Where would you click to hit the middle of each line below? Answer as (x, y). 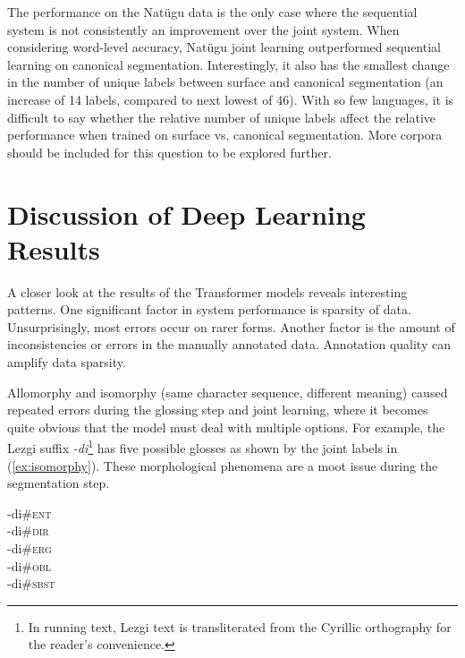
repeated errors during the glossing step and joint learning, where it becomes (218, 410)
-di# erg (30, 548)
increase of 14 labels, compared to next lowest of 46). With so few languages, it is (231, 99)
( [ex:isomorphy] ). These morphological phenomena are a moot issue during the (223, 465)
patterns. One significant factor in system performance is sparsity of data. (209, 309)
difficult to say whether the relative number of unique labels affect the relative (222, 117)
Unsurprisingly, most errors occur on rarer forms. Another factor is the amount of (231, 326)
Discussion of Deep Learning (186, 214)
